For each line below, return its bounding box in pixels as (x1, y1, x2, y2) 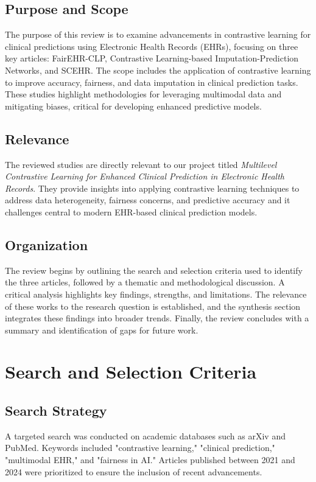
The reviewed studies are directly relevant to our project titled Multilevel (5, 158, 277, 170)
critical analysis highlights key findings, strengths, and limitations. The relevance (5, 287, 307, 300)
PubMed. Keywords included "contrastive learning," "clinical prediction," (5, 441, 275, 454)
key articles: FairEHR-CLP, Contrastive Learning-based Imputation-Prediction (5, 52, 299, 65)
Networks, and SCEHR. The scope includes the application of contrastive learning (5, 63, 311, 76)
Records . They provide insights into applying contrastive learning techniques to (5, 181, 300, 194)
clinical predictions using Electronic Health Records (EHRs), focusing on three (5, 40, 298, 52)
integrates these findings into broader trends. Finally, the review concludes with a (5, 312, 309, 324)
